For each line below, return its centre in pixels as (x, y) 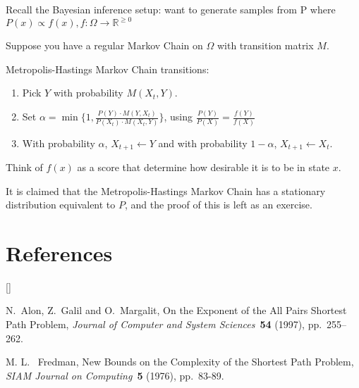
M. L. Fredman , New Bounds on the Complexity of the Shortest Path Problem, (180, 362)
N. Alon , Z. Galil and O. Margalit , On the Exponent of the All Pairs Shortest (176, 310)
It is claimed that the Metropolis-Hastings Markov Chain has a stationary (166, 190)
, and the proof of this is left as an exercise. (218, 205)
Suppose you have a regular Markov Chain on (104, 45)
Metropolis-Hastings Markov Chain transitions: (108, 69)
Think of (24, 167)
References (59, 252)
